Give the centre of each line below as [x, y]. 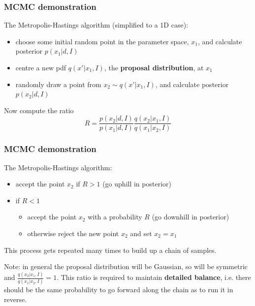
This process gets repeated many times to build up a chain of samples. [110, 250]
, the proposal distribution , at [154, 67]
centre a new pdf [41, 67]
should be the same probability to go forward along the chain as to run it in [119, 290]
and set [141, 233]
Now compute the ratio [39, 110]
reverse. [16, 299]
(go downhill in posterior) [191, 217]
